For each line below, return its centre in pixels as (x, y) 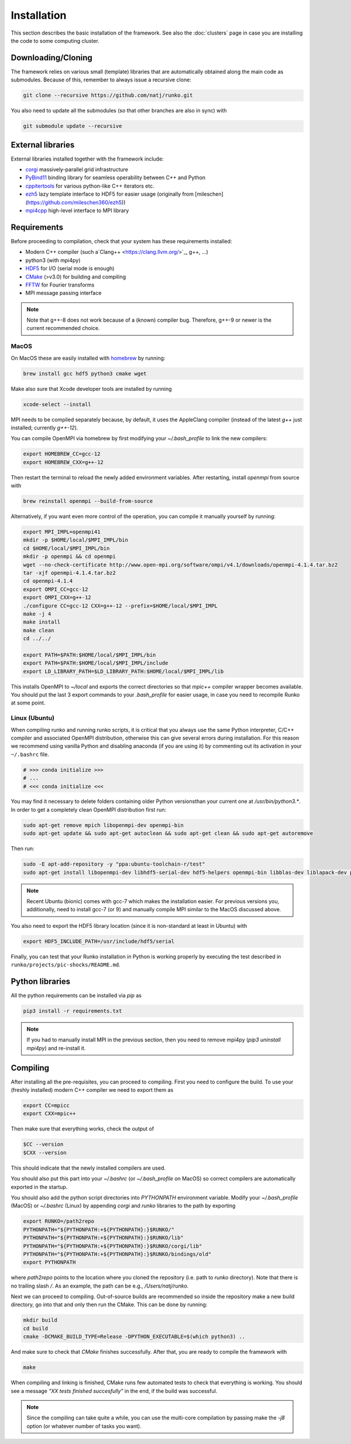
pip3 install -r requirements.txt (73, 1011)
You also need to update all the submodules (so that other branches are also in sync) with (119, 111)
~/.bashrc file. (30, 754)
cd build (36, 1328)
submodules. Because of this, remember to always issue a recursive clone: (101, 80)
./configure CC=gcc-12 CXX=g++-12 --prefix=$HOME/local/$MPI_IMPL (120, 606)
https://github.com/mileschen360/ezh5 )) (76, 202)
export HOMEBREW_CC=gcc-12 (62, 454)
